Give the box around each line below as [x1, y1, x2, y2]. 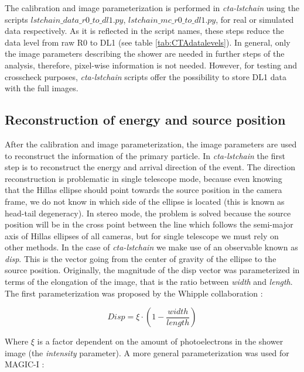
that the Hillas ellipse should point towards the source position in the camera [5, 184, 282, 196]
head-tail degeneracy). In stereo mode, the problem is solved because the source [5, 206, 291, 219]
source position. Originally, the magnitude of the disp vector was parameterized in [5, 264, 300, 276]
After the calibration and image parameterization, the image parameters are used [5, 137, 297, 150]
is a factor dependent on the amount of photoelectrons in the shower [37, 335, 283, 347]
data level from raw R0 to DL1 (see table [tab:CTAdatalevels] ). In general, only [5, 36, 291, 48]
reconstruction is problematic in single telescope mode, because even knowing [5, 172, 282, 184]
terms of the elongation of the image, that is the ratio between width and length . [5, 275, 293, 288]
